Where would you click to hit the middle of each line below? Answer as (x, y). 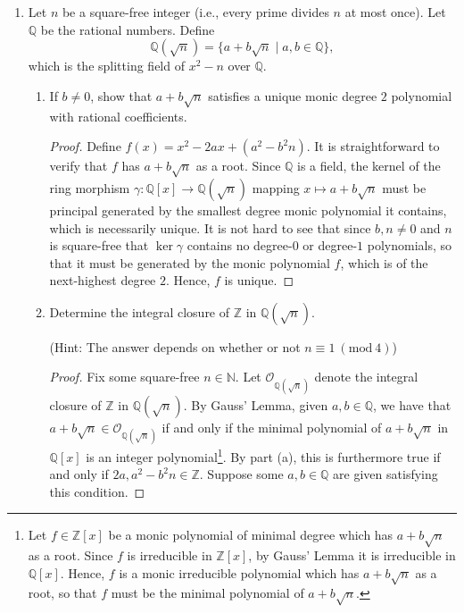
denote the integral (366, 377)
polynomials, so (410, 245)
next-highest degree (103, 280)
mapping (276, 187)
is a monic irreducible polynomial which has (239, 572)
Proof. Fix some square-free (124, 377)
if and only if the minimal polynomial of (272, 427)
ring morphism (90, 187)
